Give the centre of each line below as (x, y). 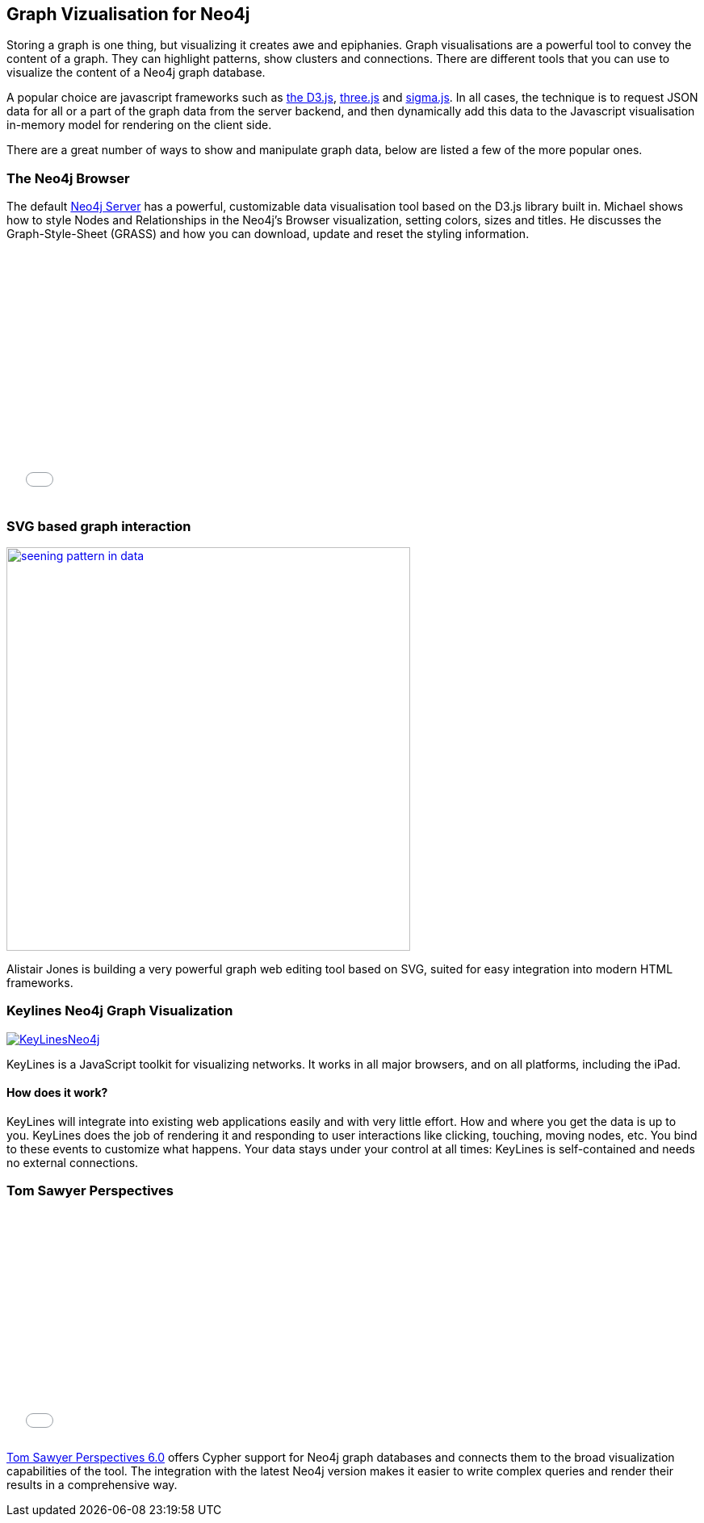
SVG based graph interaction (99, 526)
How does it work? (57, 1093)
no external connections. (73, 1162)
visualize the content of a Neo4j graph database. (136, 73)
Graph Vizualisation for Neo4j (128, 14)
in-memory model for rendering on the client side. (139, 125)
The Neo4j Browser (68, 178)
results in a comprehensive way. (92, 1484)
